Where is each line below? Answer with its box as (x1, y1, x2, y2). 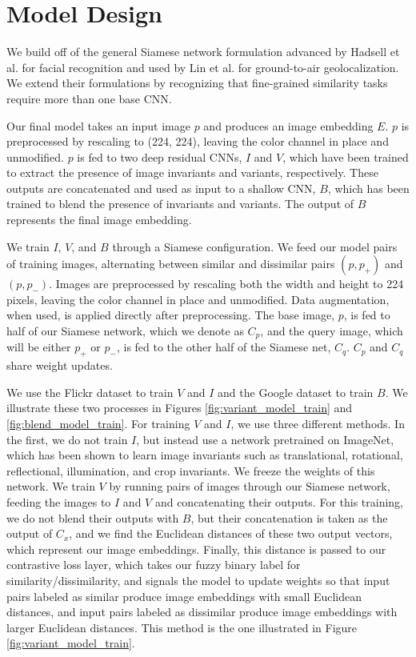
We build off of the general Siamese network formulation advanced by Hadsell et (6, 43, 400, 60)
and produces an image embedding (203, 117, 374, 134)
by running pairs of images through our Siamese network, (109, 478, 390, 495)
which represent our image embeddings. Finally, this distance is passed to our (6, 540, 386, 557)
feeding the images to (6, 494, 111, 511)
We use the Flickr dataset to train (6, 383, 174, 400)
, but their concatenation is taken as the (190, 509, 388, 526)
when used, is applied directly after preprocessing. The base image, (6, 306, 335, 323)
